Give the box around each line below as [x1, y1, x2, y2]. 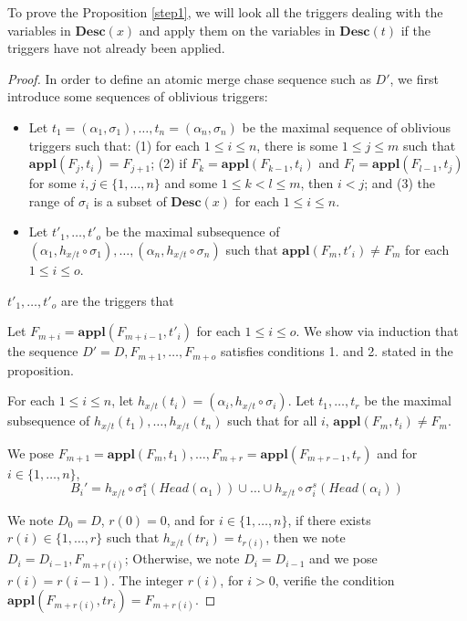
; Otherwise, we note [124, 549, 240, 568]
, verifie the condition [275, 570, 395, 589]
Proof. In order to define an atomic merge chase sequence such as [7, 68, 371, 88]
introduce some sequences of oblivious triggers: [7, 87, 268, 106]
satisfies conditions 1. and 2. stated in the [221, 342, 453, 361]
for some [28, 174, 77, 193]
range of [28, 191, 75, 210]
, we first [389, 68, 439, 88]
